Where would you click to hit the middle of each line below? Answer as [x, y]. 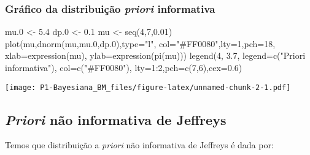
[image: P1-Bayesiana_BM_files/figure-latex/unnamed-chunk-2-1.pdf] [148, 87]
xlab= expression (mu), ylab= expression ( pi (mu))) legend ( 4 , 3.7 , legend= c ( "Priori [155, 55]
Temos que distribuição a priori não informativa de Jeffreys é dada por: [139, 145]
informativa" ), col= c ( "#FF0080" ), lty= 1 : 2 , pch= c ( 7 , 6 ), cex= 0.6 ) [124, 67]
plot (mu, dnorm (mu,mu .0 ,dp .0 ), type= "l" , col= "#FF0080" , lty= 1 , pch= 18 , [140, 43]
